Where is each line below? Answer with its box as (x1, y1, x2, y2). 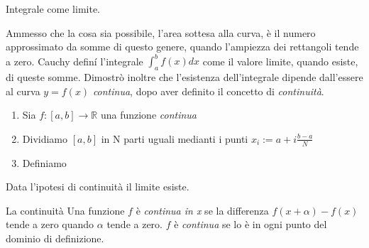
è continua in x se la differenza (136, 203, 269, 217)
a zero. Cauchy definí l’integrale (6, 53, 143, 68)
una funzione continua (100, 107, 197, 122)
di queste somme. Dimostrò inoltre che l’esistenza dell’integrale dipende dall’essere (6, 70, 363, 85)
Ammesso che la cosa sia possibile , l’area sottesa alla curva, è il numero (6, 25, 316, 40)
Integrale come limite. (6, 1, 101, 16)
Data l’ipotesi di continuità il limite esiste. (6, 179, 189, 194)
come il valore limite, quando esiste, (202, 53, 358, 68)
